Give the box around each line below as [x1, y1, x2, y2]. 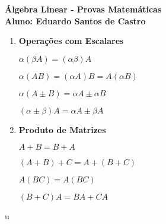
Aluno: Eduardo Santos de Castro [5, 14, 146, 27]
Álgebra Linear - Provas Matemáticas [5, 3, 162, 15]
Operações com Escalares [18, 34, 124, 47]
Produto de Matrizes [18, 123, 106, 135]
